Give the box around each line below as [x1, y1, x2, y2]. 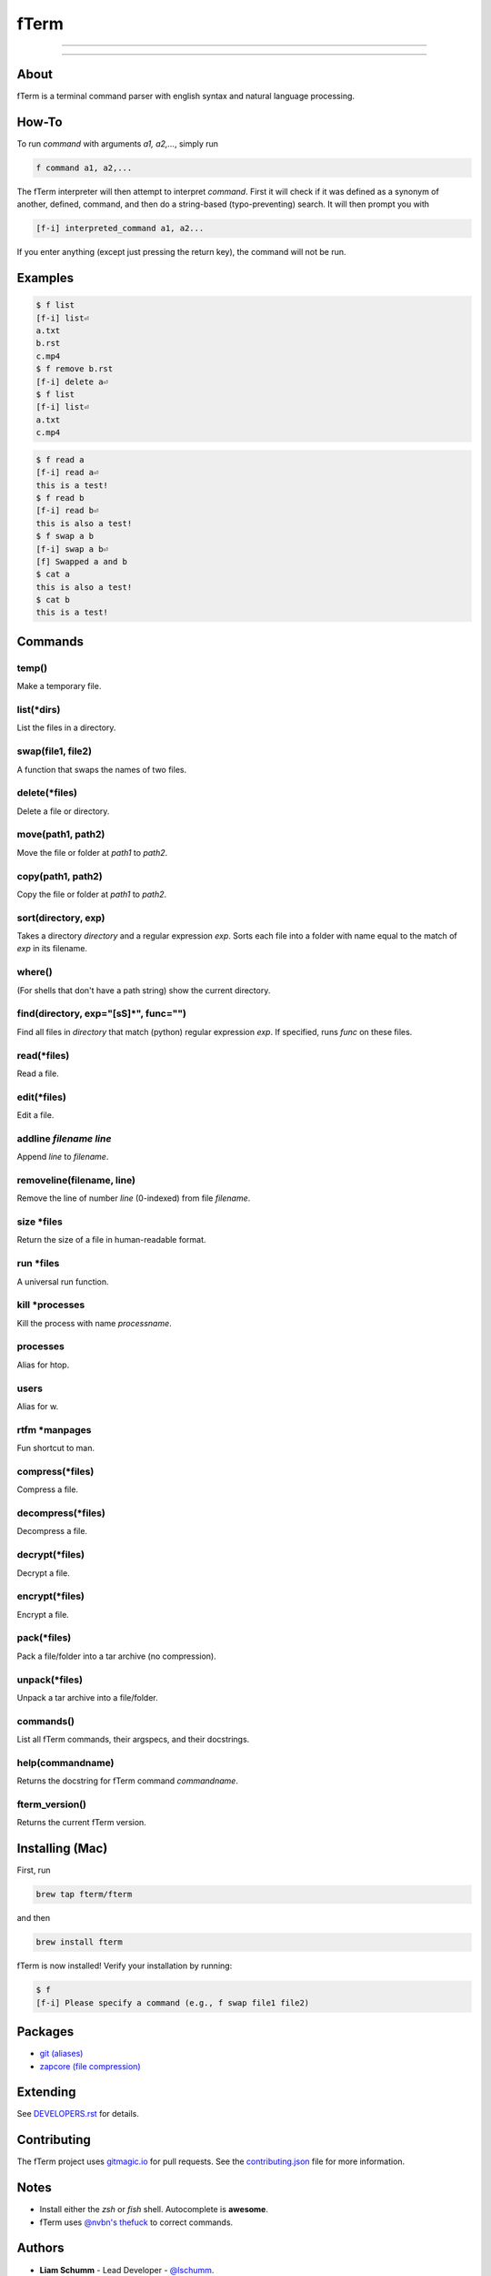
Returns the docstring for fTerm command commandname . [16, 1775, 238, 1786]
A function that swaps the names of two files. [16, 764, 186, 775]
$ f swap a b [35, 531, 95, 542]
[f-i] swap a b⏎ [35, 544, 109, 554]
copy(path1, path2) [16, 869, 104, 882]
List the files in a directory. [16, 722, 116, 733]
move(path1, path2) [16, 828, 105, 841]
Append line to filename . [16, 1152, 109, 1163]
